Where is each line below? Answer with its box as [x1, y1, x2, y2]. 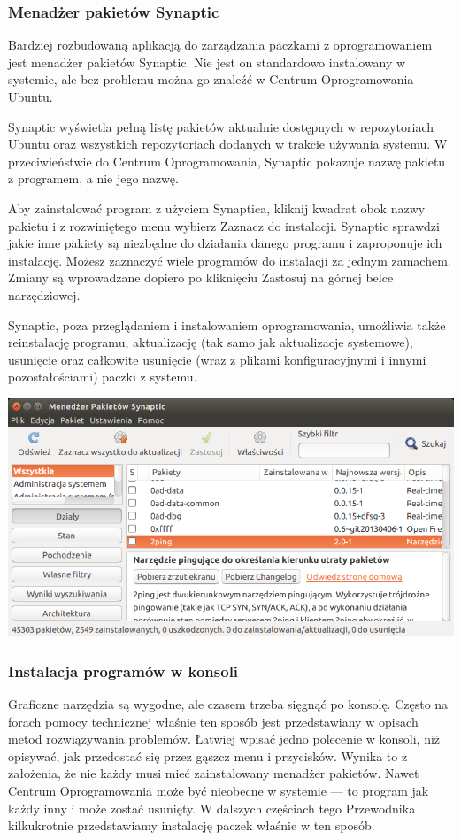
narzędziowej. [8, 285, 81, 304]
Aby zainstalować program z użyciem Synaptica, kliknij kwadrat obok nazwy [8, 198, 426, 217]
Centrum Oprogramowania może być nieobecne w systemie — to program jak [8, 781, 429, 799]
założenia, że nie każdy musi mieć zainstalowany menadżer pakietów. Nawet [8, 764, 419, 782]
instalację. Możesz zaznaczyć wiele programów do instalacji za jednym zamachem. [8, 250, 451, 269]
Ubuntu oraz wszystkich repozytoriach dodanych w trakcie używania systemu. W [8, 135, 448, 153]
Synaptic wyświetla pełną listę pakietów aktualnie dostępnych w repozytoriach [8, 117, 434, 135]
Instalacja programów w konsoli [8, 659, 239, 682]
